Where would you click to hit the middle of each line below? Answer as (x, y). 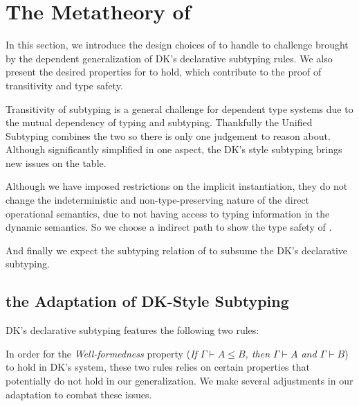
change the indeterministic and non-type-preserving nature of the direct (158, 200)
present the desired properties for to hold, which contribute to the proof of (164, 72)
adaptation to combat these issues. (79, 394)
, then (257, 353)
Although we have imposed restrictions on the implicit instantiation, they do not (177, 186)
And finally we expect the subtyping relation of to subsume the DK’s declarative (177, 250)
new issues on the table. (56, 162)
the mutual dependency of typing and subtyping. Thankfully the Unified (159, 122)
